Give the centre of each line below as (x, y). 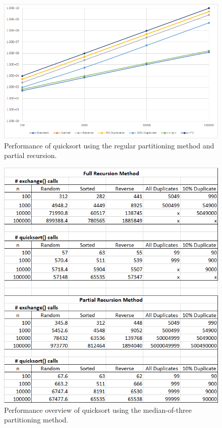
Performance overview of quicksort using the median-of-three (98, 410)
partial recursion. (31, 155)
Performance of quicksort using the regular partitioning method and (109, 145)
